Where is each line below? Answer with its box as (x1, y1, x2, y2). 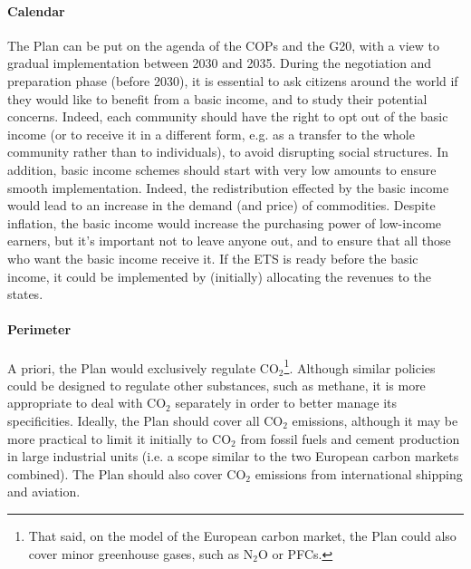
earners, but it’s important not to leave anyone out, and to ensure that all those (7, 231, 451, 250)
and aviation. (7, 482, 81, 501)
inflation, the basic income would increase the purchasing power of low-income (7, 213, 442, 232)
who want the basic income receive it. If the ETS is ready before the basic (7, 248, 418, 267)
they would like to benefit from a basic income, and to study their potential (7, 89, 428, 108)
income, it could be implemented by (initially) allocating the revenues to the (7, 266, 431, 285)
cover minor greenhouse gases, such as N (28, 544, 254, 563)
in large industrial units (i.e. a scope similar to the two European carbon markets (7, 447, 459, 466)
